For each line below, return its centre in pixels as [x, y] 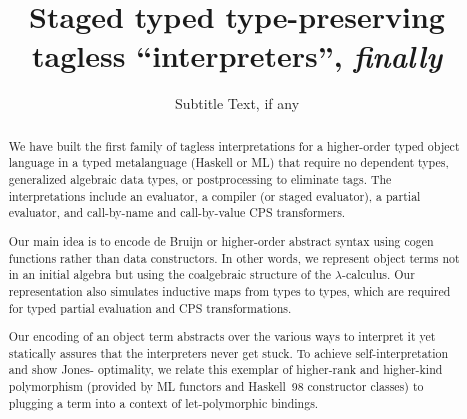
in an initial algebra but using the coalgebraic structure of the [170, 274]
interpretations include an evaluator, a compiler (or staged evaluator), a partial [214, 195]
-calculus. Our [378, 274]
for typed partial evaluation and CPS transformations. [150, 307]
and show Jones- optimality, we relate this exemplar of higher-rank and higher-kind [225, 369]
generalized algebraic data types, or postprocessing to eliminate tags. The [200, 179]
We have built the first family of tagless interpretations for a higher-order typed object [234, 145]
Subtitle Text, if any [237, 103]
